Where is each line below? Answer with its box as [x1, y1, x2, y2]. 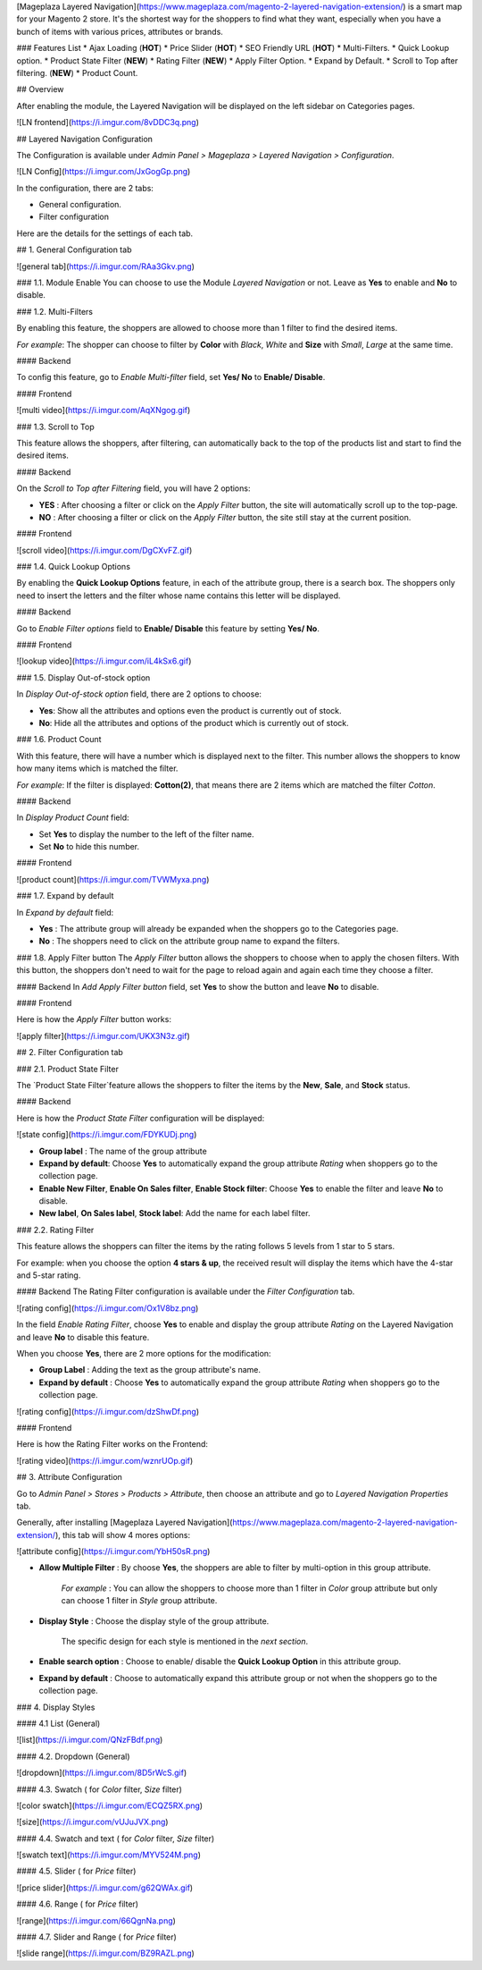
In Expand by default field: [16, 907, 114, 917]
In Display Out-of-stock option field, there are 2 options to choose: [16, 689, 262, 699]
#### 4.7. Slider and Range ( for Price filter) [16, 1932, 178, 1942]
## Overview [16, 84, 64, 95]
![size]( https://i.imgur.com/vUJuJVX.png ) [16, 1816, 169, 1828]
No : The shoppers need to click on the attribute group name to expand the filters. [38, 935, 340, 947]
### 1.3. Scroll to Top [16, 421, 96, 432]
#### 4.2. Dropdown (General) [16, 1751, 130, 1762]
